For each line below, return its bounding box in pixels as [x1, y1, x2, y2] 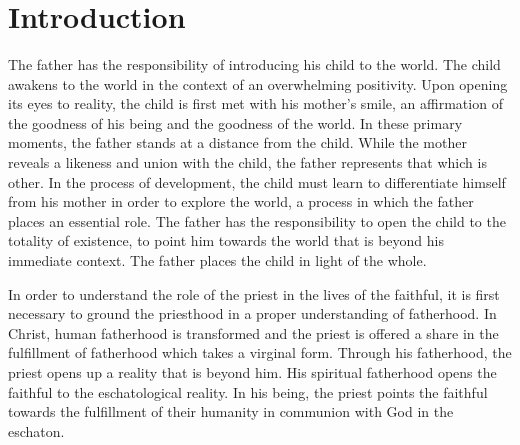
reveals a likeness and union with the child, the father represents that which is [8, 152, 487, 173]
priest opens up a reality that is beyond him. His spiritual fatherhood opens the [8, 362, 497, 382]
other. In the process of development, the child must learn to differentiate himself [8, 171, 506, 192]
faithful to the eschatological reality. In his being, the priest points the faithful [8, 381, 488, 402]
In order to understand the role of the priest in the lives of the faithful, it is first [8, 283, 500, 304]
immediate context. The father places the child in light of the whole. [8, 250, 427, 271]
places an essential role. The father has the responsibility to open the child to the [8, 210, 506, 231]
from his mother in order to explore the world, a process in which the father [8, 191, 474, 212]
